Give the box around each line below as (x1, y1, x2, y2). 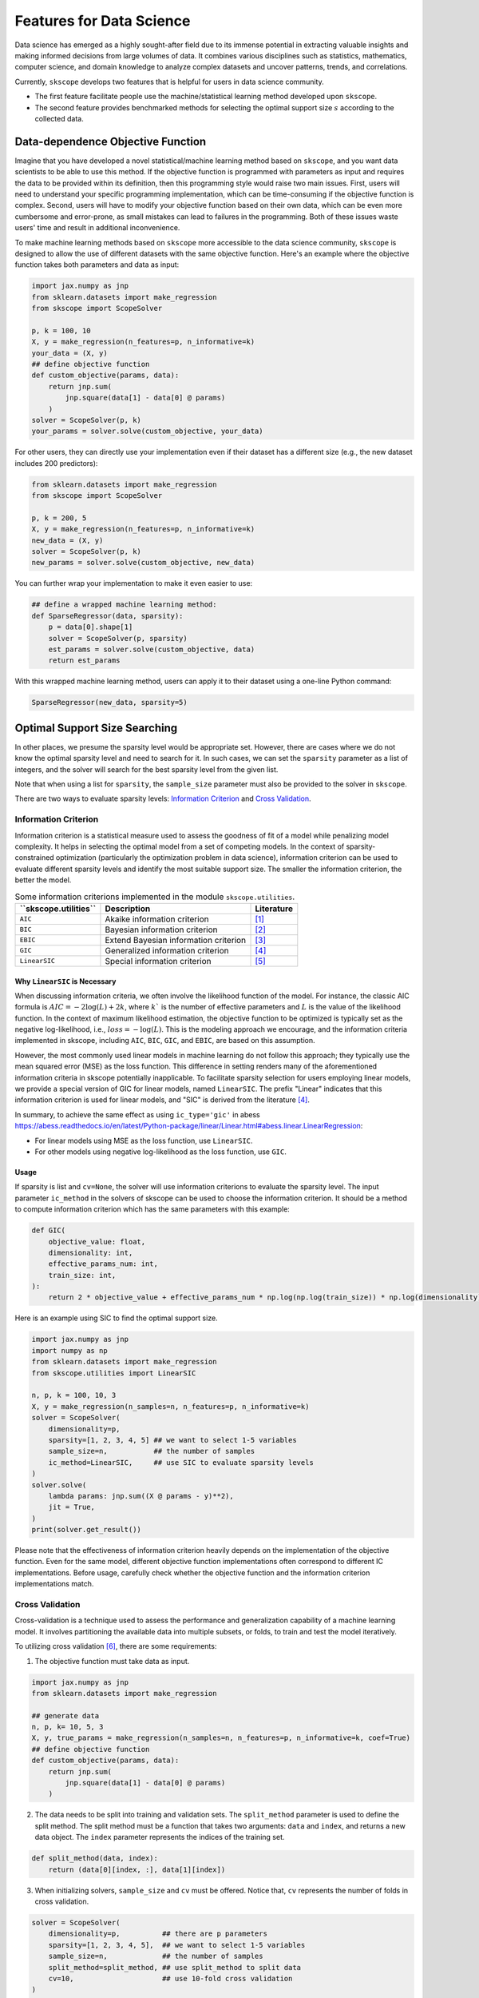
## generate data (31, 1711, 100, 1720)
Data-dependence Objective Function (14, 134, 207, 148)
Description (105, 903, 151, 914)
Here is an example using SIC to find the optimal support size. (14, 1313, 219, 1323)
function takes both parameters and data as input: (14, 260, 180, 269)
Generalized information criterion (105, 945, 229, 956)
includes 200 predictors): (14, 458, 98, 468)
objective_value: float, (48, 1237, 146, 1246)
